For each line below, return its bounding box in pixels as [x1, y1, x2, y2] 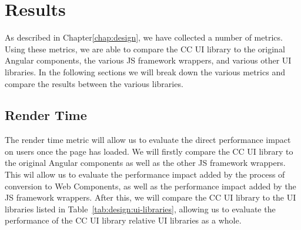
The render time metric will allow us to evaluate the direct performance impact [5, 134, 291, 146]
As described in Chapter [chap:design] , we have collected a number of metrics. [5, 31, 283, 44]
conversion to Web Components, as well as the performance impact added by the [5, 179, 296, 192]
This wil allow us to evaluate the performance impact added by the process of [5, 168, 285, 181]
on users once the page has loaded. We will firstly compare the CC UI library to [5, 145, 293, 157]
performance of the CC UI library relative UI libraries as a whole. [5, 214, 242, 226]
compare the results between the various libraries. [5, 77, 183, 89]
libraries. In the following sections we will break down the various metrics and [5, 65, 285, 78]
